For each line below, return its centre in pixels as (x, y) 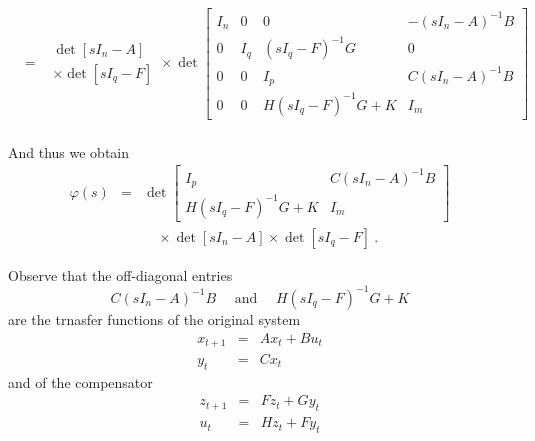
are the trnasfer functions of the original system (154, 318)
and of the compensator (80, 381)
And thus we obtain (69, 151)
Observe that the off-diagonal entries (120, 274)
